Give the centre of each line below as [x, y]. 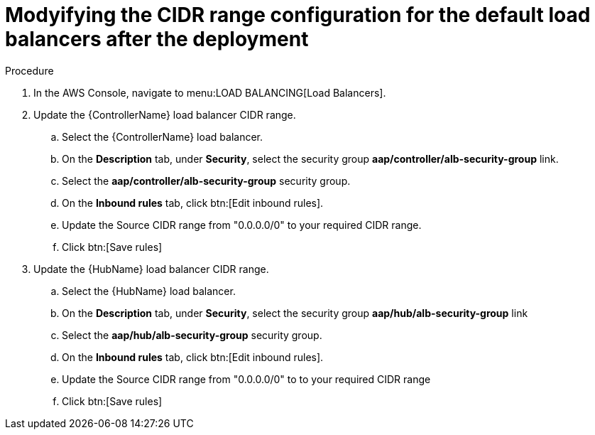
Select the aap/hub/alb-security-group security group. [192, 335]
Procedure [29, 70]
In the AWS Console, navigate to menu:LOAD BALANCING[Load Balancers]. [210, 92]
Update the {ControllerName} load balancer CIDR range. [165, 114]
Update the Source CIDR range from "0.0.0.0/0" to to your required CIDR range [246, 379]
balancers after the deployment [157, 39]
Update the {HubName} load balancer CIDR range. [151, 269]
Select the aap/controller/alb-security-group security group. [206, 181]
